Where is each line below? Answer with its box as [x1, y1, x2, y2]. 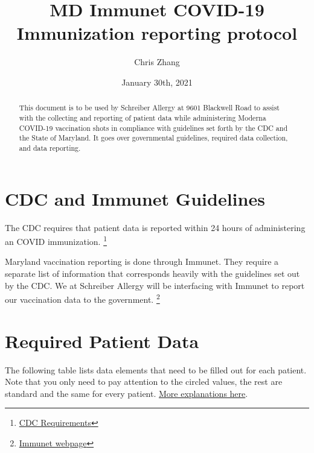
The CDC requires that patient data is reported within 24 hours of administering [5, 221, 306, 233]
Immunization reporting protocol [16, 21, 298, 45]
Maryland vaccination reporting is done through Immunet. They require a [5, 255, 279, 268]
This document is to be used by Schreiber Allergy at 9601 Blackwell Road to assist [19, 103, 280, 113]
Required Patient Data [5, 328, 199, 353]
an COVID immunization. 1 [5, 233, 107, 247]
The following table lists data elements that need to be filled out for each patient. [5, 363, 307, 376]
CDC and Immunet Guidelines [5, 186, 265, 211]
